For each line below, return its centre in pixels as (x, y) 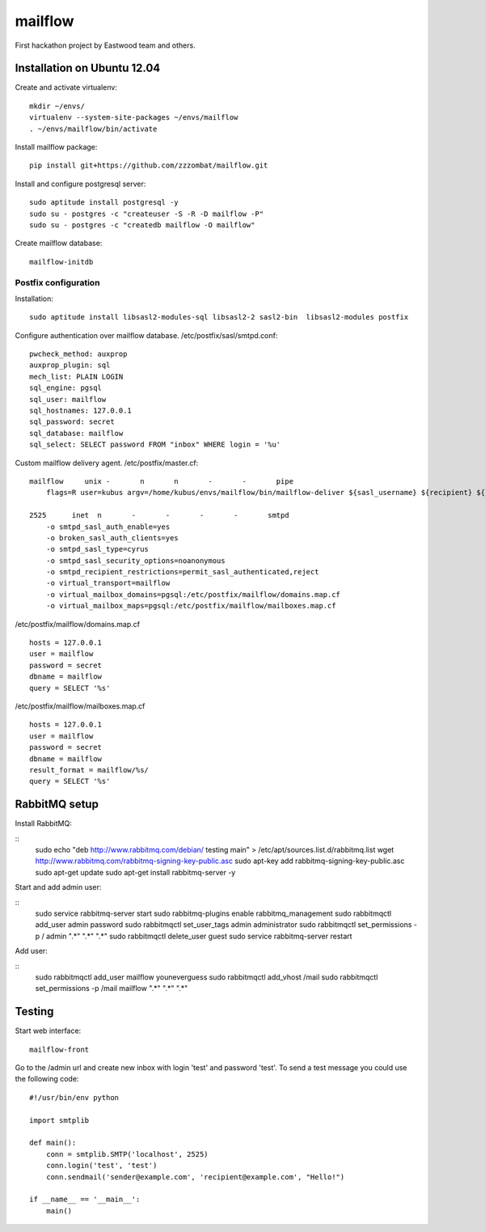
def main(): (53, 1143)
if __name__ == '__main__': (85, 1200)
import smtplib (59, 1120)
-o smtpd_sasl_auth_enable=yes (108, 527)
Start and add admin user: (58, 887)
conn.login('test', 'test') (101, 1166)
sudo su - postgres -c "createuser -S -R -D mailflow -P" (147, 214)
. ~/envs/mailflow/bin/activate (93, 129)
